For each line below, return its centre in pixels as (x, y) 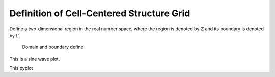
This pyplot (21, 68)
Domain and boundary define (53, 47)
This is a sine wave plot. (35, 59)
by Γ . (15, 35)
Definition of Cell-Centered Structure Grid (100, 13)
